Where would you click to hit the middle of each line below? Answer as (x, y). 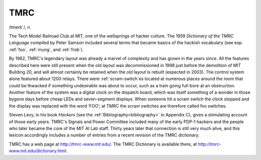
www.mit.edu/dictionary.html (37, 151)
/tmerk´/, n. (20, 27)
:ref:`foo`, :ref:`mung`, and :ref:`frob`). (46, 49)
